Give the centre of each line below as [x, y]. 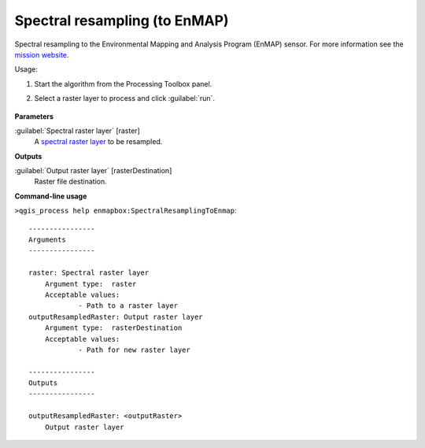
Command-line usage [51, 196]
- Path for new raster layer [134, 350]
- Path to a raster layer [128, 306]
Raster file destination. [70, 182]
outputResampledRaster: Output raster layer [116, 317]
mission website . [42, 54]
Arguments [47, 240]
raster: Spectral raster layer [89, 273]
